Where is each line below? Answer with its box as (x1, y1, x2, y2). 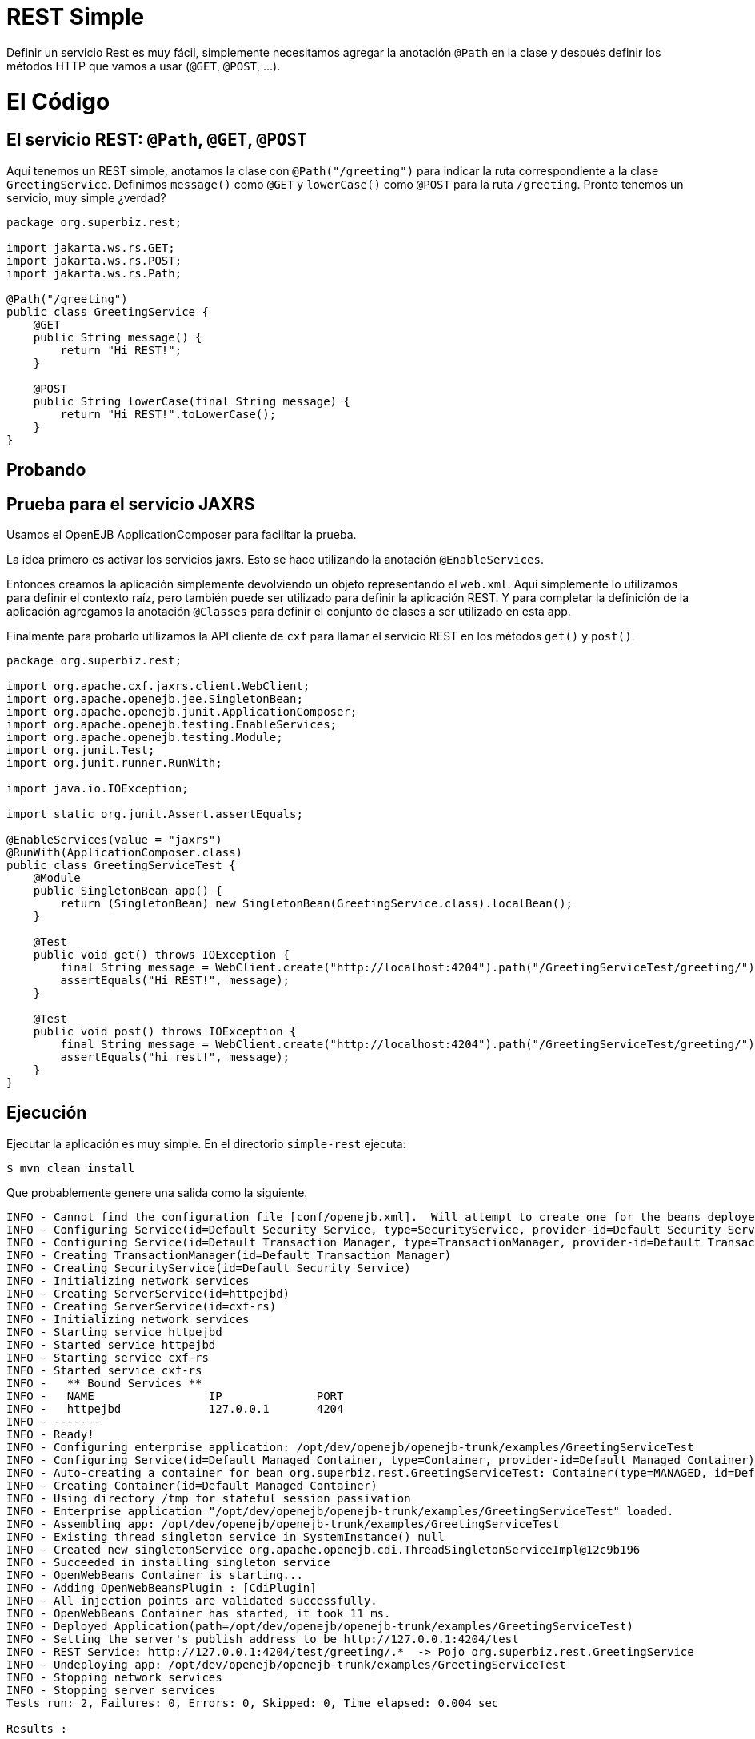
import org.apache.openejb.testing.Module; (6, 730, 283, 744)
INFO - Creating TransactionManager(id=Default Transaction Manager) (6, 1248, 452, 1262)
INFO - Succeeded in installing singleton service (6, 1555, 330, 1569)
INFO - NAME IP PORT (6, 1389, 344, 1402)
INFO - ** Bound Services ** (6, 1376, 202, 1390)
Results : (6, 1721, 67, 1735)
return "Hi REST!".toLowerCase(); (60, 407, 277, 421)
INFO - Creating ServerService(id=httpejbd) (6, 1286, 290, 1300)
